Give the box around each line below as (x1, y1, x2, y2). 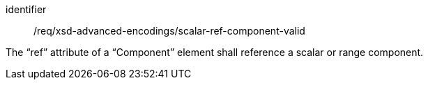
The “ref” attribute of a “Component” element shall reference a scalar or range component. (6, 46, 424, 58)
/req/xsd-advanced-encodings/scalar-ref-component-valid (33, 25, 305, 37)
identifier (6, 3, 47, 15)
